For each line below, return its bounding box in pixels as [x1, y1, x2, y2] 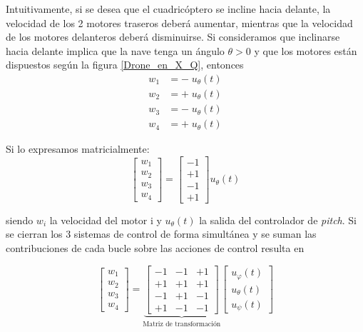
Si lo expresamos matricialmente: [6, 141, 150, 156]
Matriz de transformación [143, 320, 221, 328]
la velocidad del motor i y [49, 212, 162, 227]
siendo [6, 212, 34, 227]
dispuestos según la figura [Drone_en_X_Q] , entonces [6, 57, 244, 72]
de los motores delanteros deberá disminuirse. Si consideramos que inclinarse [6, 29, 340, 44]
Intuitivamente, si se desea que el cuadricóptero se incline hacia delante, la [6, 1, 331, 16]
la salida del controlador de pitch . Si [199, 212, 357, 227]
